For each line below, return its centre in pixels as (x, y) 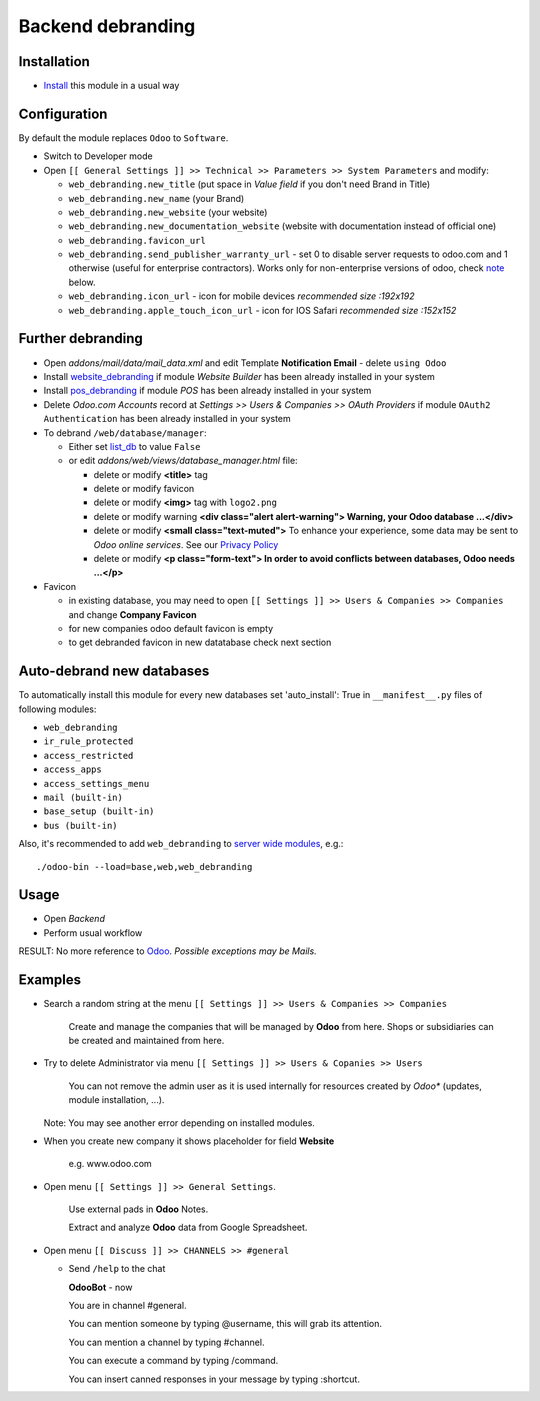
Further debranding (81, 338)
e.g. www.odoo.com (110, 1164)
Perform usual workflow (93, 932)
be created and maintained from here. (146, 1040)
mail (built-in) (83, 798)
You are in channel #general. (127, 1306)
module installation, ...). (116, 1100)
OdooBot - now (100, 1287)
